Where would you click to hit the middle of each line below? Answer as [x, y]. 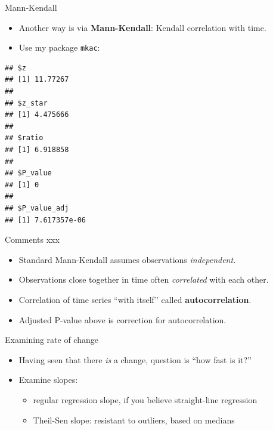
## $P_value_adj [37, 208]
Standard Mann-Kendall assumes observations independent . [127, 259]
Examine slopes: [48, 380]
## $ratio [24, 138]
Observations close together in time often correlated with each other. [144, 279]
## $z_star [26, 103]
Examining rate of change [52, 340]
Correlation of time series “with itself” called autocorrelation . [135, 299]
